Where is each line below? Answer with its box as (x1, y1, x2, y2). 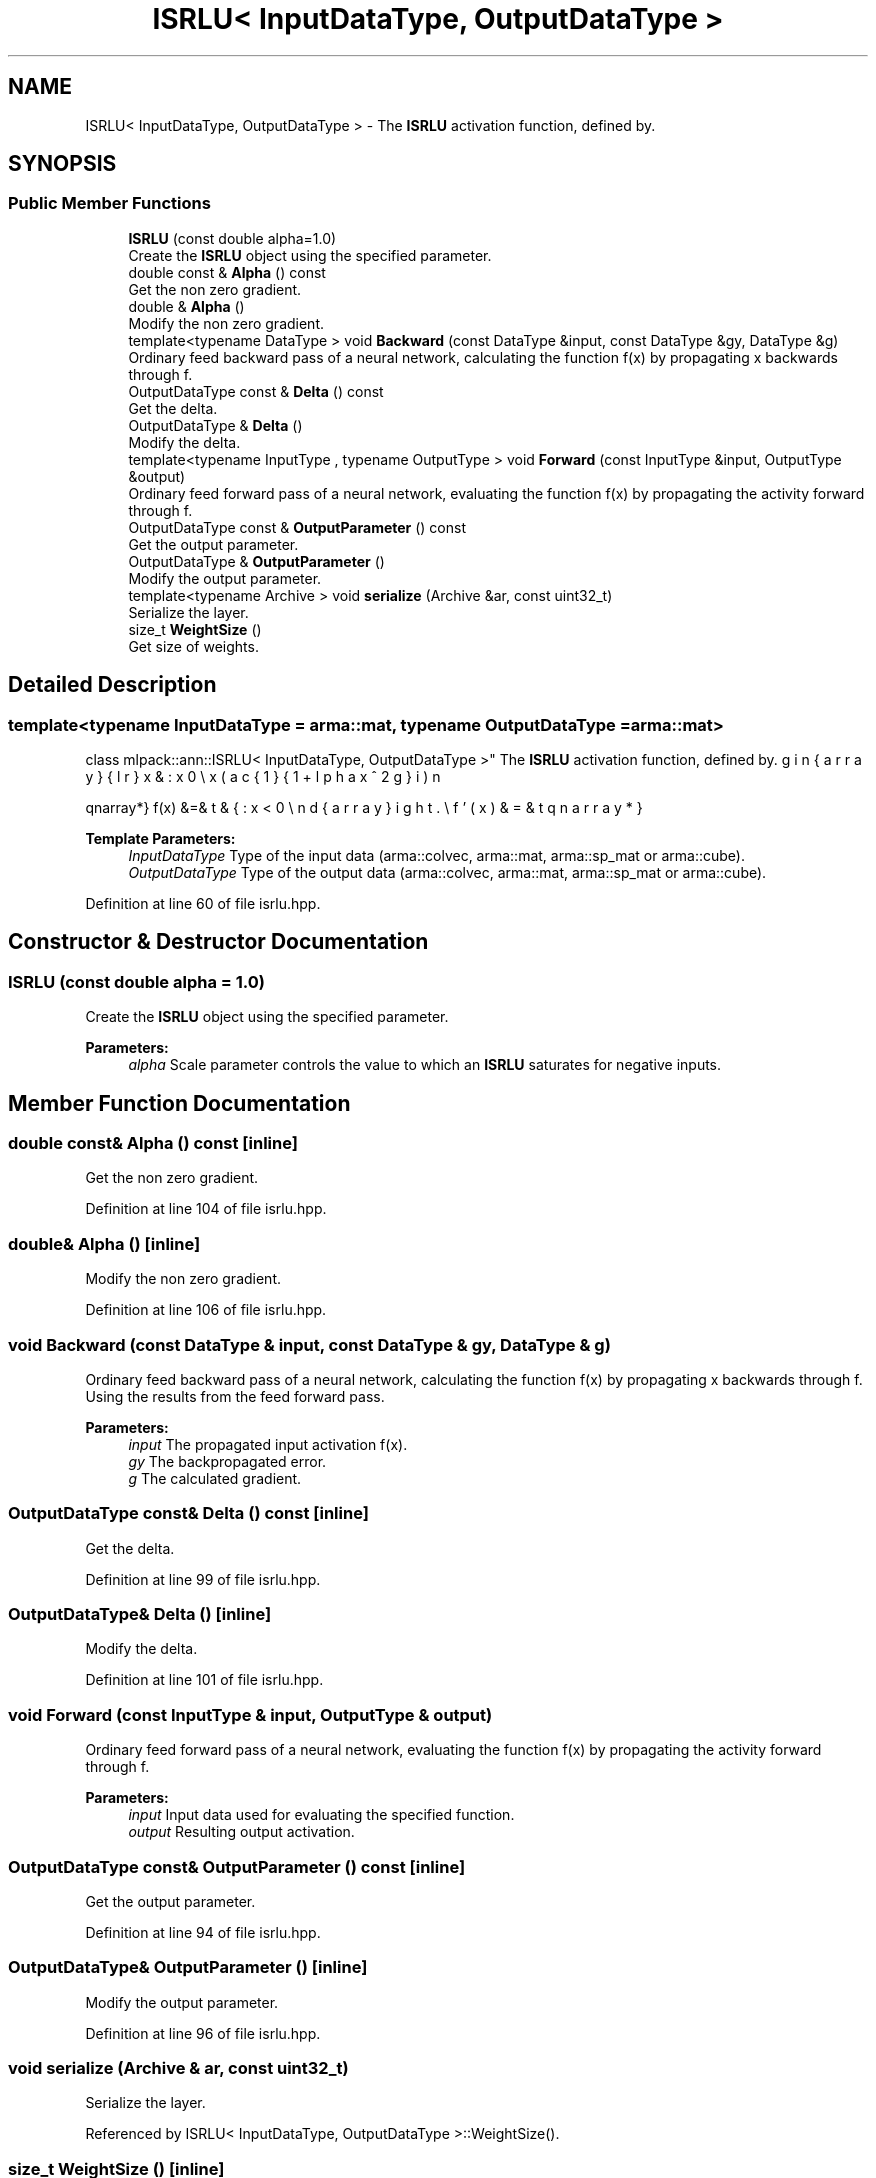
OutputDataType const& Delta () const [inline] (8, 1503, 369, 1524)
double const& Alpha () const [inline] (8, 1133, 298, 1154)
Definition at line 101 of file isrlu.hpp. (85, 1671, 324, 1689)
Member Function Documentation (8, 1090, 351, 1116)
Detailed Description (8, 672, 217, 698)
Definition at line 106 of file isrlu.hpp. (85, 1301, 327, 1319)
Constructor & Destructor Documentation (8, 929, 429, 955)
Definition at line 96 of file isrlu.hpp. (85, 2024, 321, 2042)
